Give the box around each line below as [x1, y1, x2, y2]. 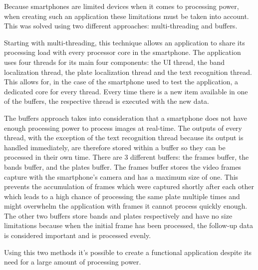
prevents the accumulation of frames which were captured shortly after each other [4, 181, 254, 192]
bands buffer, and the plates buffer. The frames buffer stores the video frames [4, 161, 242, 172]
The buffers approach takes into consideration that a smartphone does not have [4, 112, 248, 123]
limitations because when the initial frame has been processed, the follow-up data [4, 220, 254, 231]
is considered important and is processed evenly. [4, 230, 151, 241]
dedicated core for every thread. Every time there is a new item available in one [4, 86, 248, 96]
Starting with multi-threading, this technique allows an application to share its [4, 37, 245, 47]
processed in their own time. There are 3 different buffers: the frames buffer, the [4, 152, 249, 162]
